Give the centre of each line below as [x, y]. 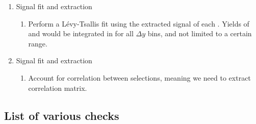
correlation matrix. [58, 88]
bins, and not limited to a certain [200, 33]
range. [38, 43]
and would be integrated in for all [81, 33]
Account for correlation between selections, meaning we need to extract [139, 77]
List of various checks [62, 115]
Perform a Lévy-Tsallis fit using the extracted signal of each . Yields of [139, 23]
